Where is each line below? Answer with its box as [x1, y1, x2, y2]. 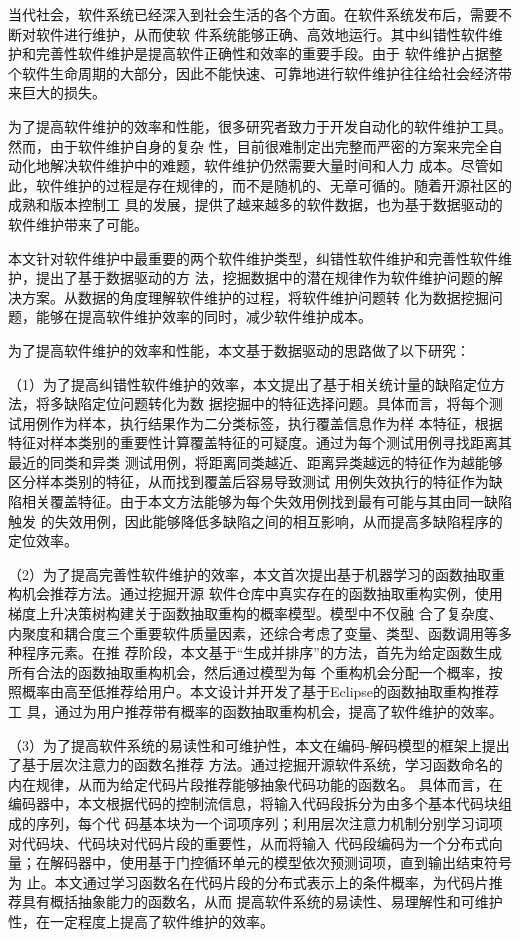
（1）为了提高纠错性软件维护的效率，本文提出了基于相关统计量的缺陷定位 [8, 373, 491, 394]
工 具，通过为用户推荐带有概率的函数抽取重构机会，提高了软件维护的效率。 [8, 701, 503, 721]
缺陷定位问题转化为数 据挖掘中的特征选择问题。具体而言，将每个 [63, 393, 489, 414]
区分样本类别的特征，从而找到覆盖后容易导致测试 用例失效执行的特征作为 [8, 471, 489, 492]
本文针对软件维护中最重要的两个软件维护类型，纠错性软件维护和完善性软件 [8, 247, 498, 268]
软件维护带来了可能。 [8, 213, 148, 234]
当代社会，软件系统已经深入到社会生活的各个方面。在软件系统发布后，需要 [8, 4, 498, 24]
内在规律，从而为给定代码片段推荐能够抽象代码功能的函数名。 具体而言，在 [8, 773, 503, 794]
